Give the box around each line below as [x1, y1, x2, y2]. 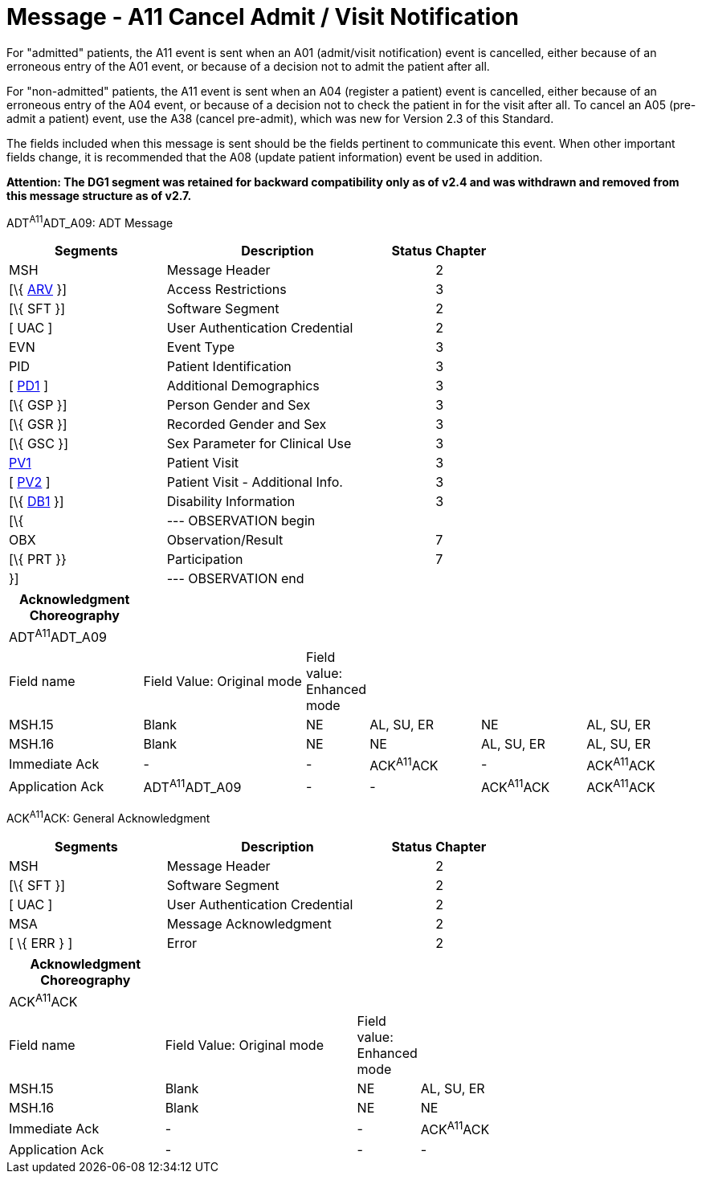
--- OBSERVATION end [166, 570, 304, 587]
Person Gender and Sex [166, 397, 311, 414]
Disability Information [166, 493, 296, 510]
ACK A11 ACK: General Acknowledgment [6, 809, 210, 826]
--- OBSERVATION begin [166, 512, 316, 529]
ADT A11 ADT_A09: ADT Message [6, 213, 173, 230]
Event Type [166, 339, 235, 356]
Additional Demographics [166, 378, 320, 394]
